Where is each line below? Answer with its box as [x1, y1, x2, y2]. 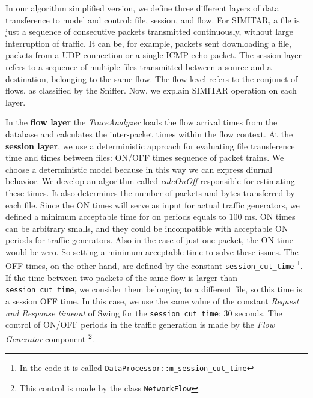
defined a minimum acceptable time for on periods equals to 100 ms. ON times [5, 210, 296, 223]
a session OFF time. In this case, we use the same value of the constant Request [5, 295, 299, 307]
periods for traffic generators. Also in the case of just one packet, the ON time [5, 234, 293, 246]
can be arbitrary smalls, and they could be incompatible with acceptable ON [5, 222, 288, 234]
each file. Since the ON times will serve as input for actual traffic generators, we [5, 198, 300, 211]
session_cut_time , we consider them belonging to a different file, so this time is [5, 283, 302, 295]
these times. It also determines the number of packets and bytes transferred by [5, 186, 295, 199]
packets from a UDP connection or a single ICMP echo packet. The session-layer [5, 49, 302, 61]
